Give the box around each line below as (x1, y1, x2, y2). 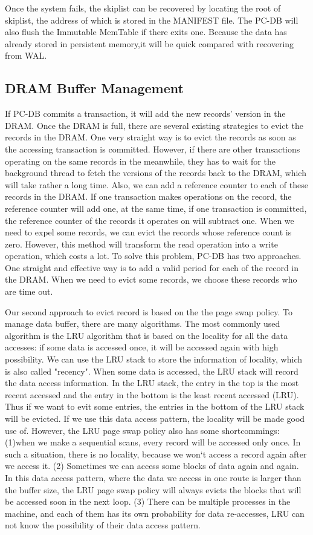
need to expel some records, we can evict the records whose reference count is (5, 226, 292, 238)
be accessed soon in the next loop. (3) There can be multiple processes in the (5, 495, 291, 508)
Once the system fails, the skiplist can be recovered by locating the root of (5, 2, 281, 14)
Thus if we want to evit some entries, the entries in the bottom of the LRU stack (5, 400, 305, 413)
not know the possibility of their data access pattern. (5, 519, 201, 531)
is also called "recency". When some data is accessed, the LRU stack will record (5, 364, 298, 377)
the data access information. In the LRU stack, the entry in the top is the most (5, 376, 299, 389)
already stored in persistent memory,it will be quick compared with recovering (5, 37, 294, 50)
